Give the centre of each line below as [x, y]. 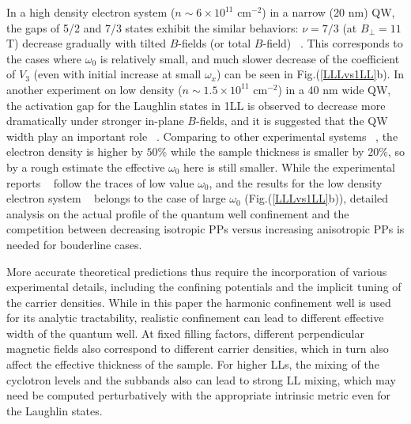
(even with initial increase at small [117, 74]
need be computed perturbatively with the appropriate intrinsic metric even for [199, 395]
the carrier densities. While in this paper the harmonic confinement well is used [199, 302]
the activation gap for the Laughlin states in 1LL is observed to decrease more [196, 105]
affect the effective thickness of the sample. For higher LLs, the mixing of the [193, 364]
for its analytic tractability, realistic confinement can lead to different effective [195, 318]
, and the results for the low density [296, 182]
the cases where [44, 58]
